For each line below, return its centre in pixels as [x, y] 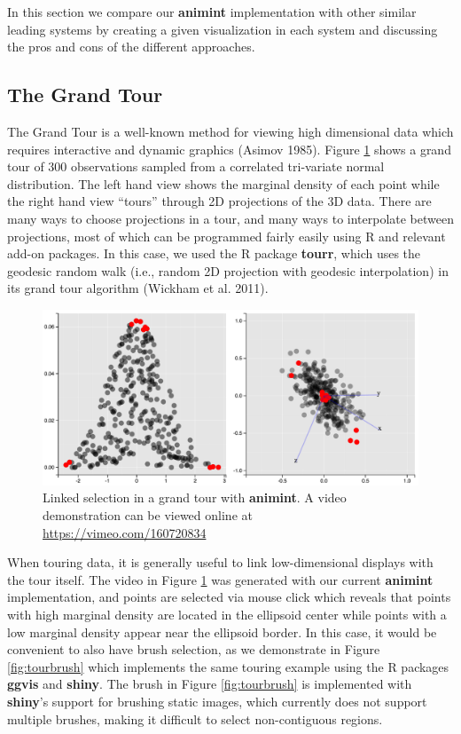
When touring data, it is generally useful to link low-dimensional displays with [220, 562]
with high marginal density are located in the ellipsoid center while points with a [227, 614]
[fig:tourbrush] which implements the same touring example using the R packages [228, 666]
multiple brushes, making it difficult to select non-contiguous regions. [195, 718]
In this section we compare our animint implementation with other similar [212, 12]
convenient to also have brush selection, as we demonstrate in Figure [194, 649]
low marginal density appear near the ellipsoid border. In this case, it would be [222, 631]
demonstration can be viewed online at [148, 515]
